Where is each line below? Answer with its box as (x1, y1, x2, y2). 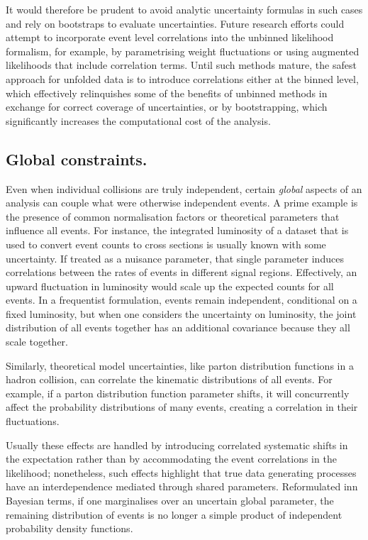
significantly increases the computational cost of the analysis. (6, 113, 271, 128)
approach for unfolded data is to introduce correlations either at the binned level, (6, 71, 359, 86)
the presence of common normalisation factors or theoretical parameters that (6, 209, 340, 224)
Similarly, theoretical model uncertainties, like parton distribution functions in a (6, 358, 354, 373)
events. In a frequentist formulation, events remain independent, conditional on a (6, 292, 357, 307)
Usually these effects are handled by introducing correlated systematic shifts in (6, 437, 348, 452)
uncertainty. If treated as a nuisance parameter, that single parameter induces (6, 250, 344, 265)
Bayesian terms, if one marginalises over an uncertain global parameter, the (6, 493, 334, 508)
